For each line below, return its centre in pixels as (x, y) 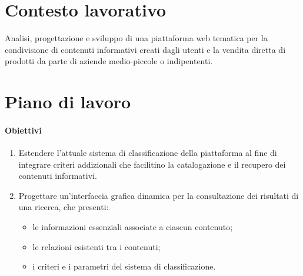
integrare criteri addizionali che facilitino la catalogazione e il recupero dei (152, 164)
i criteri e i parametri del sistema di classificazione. (124, 266)
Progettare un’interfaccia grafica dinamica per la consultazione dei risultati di (159, 195)
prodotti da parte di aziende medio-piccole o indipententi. (109, 61)
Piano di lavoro (68, 102)
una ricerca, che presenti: (64, 207)
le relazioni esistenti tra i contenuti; (96, 246)
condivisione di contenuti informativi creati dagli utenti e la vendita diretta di (145, 49)
